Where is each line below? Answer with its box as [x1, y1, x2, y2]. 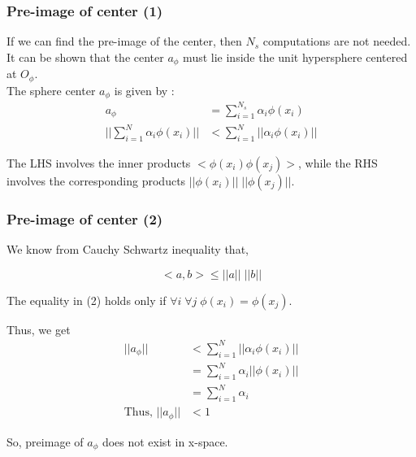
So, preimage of [6, 433, 84, 450]
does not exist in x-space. [102, 433, 228, 450]
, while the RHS [298, 154, 378, 171]
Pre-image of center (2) [6, 208, 163, 228]
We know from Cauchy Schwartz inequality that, [6, 241, 249, 258]
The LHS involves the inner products [6, 154, 191, 171]
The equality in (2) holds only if [6, 291, 167, 308]
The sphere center [6, 81, 96, 98]
